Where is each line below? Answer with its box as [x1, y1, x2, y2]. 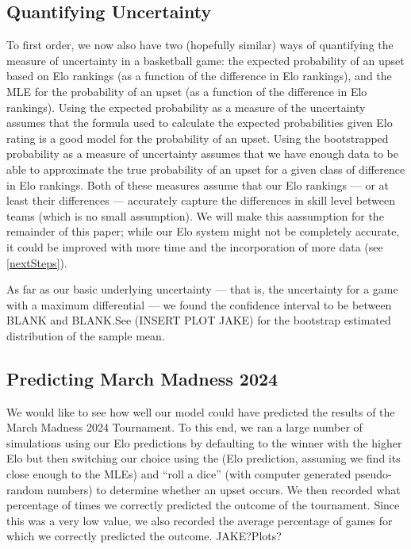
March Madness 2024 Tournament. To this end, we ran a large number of [6, 419, 363, 436]
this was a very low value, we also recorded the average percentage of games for [6, 512, 393, 528]
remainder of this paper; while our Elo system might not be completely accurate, [6, 223, 400, 240]
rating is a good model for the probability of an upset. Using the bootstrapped [6, 129, 389, 146]
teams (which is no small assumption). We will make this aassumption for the [6, 207, 384, 224]
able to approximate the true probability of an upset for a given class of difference [6, 160, 405, 177]
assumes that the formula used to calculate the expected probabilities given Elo [6, 114, 393, 131]
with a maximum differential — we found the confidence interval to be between [6, 296, 392, 313]
